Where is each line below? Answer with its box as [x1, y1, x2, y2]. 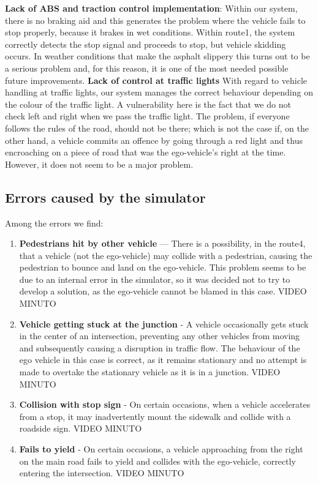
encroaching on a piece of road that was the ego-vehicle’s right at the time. [5, 146, 286, 159]
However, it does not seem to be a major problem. [5, 157, 194, 170]
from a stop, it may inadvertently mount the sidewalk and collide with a [19, 410, 291, 422]
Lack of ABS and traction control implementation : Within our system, [5, 2, 298, 14]
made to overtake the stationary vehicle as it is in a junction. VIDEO [19, 365, 281, 378]
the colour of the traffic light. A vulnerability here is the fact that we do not [5, 97, 291, 110]
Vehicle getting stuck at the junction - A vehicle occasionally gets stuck [19, 317, 309, 330]
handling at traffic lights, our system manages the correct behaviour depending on [5, 86, 313, 99]
